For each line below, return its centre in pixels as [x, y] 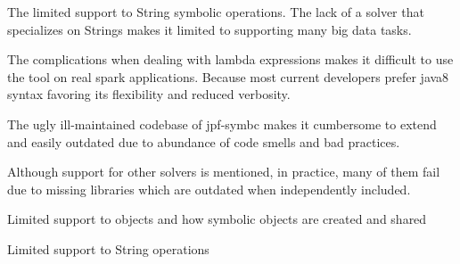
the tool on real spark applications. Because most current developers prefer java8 [228, 76]
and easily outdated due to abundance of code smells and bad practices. [204, 141]
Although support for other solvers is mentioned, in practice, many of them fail [224, 172]
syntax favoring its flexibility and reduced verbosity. [149, 94]
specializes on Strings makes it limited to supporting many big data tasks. [209, 29]
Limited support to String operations [108, 248]
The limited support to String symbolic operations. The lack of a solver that [216, 12]
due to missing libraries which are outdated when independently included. [209, 189]
